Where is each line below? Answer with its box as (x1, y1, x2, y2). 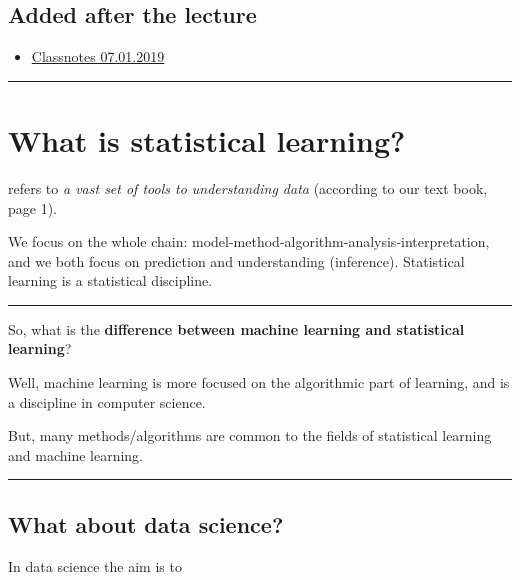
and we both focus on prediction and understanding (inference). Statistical (8, 250, 465, 271)
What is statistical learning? (8, 119, 406, 160)
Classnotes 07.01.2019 (31, 46, 165, 67)
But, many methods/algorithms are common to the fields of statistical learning (8, 425, 492, 446)
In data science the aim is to (8, 555, 182, 576)
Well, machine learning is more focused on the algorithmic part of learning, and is (8, 372, 510, 393)
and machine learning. (8, 444, 144, 465)
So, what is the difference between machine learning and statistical (8, 318, 465, 339)
